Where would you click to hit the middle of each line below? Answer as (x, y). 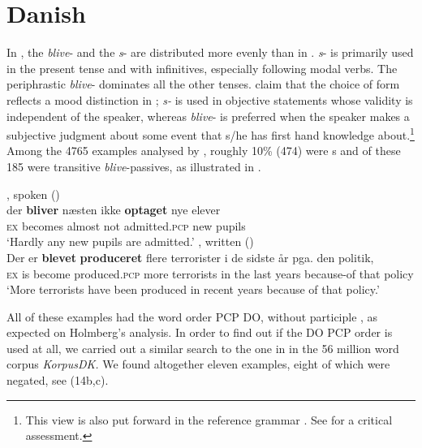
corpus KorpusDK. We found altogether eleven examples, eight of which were (198, 364)
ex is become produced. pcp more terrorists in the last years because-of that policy (210, 273)
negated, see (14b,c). (58, 380)
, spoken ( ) (33, 194)
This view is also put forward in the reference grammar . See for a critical (209, 419)
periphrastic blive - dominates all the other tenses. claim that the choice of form (203, 84)
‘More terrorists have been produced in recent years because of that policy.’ (193, 289)
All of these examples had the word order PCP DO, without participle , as (192, 316)
